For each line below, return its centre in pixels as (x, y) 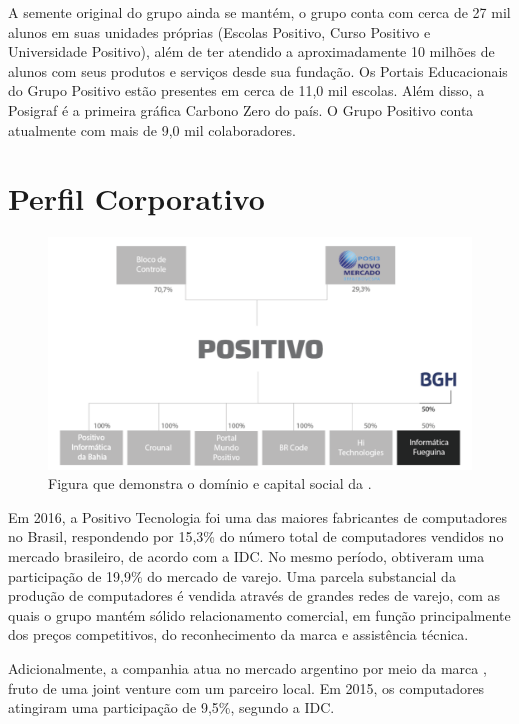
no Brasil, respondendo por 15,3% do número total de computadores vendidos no (256, 536)
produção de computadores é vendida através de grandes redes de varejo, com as (254, 595)
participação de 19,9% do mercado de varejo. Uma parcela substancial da (232, 575)
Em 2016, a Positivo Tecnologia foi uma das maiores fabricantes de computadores (258, 516)
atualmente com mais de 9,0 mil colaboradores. (152, 129)
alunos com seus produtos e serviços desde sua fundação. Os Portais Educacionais (258, 70)
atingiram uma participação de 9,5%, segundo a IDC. (171, 707)
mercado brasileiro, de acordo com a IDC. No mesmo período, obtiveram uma (246, 555)
